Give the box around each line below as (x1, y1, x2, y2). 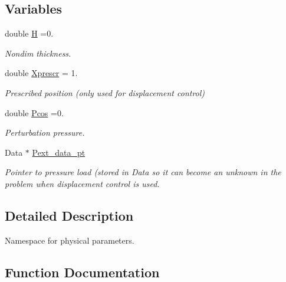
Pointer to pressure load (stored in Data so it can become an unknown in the (5, 166, 281, 178)
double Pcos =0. (5, 106, 64, 119)
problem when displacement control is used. (5, 177, 160, 189)
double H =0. (5, 27, 54, 40)
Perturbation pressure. (5, 126, 85, 139)
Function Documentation (5, 263, 160, 281)
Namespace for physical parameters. (5, 234, 134, 246)
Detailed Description (5, 206, 134, 224)
